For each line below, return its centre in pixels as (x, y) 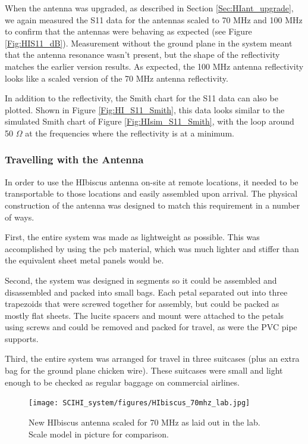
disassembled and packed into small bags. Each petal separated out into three (146, 292)
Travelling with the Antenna (74, 159)
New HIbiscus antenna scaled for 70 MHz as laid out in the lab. (144, 422)
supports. (22, 338)
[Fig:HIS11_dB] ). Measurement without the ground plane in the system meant (149, 43)
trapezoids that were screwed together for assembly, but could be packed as (142, 304)
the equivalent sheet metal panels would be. (84, 260)
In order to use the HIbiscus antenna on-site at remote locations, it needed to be (152, 181)
